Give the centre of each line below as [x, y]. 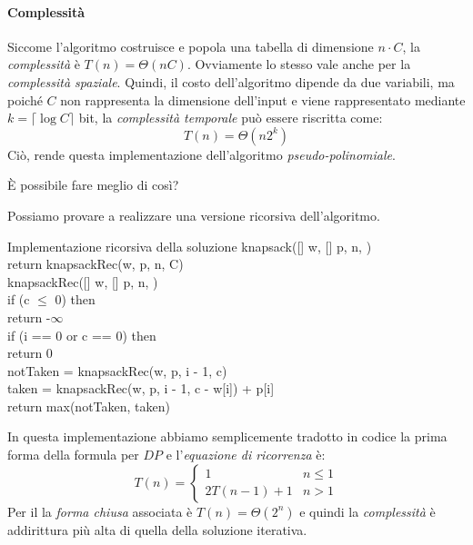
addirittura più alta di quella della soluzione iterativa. [157, 529]
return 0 [30, 353]
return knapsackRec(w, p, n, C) [96, 264]
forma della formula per [73, 455]
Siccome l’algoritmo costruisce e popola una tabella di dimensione [191, 46]
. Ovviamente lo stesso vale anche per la [299, 64]
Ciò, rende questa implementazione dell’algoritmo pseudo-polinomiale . [201, 154]
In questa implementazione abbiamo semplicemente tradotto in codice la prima [227, 436]
